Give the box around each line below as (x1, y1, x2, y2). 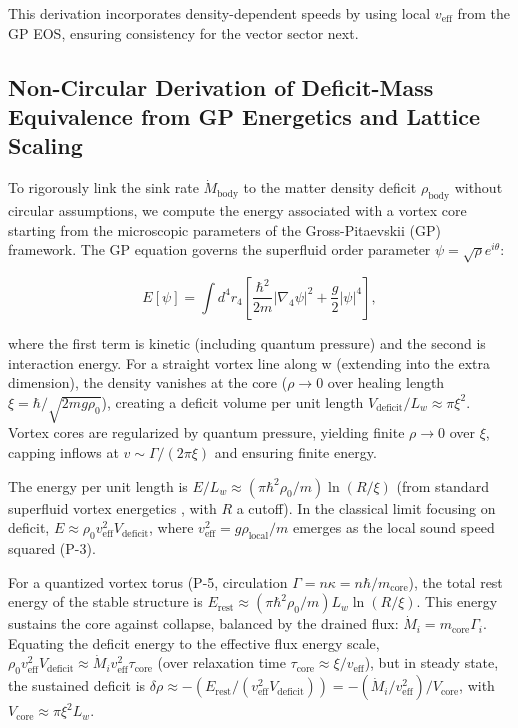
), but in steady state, (364, 652, 499, 673)
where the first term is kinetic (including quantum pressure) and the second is (8, 332, 486, 353)
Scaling (8, 130, 83, 161)
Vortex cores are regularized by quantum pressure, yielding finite (8, 422, 405, 443)
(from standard (396, 475, 489, 496)
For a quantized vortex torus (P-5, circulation (8, 571, 288, 592)
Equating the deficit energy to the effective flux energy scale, (8, 632, 380, 653)
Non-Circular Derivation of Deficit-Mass (8, 71, 434, 102)
